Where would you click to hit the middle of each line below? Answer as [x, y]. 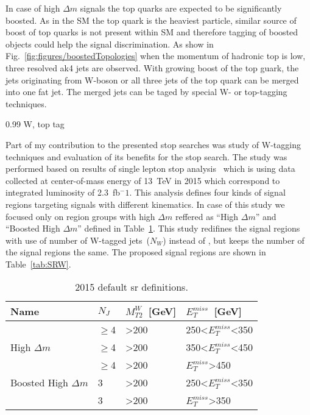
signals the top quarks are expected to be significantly [181, 8]
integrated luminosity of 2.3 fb [63, 192]
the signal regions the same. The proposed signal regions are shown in [136, 252]
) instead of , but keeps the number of [234, 240]
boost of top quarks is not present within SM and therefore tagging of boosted [152, 32]
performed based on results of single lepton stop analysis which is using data [150, 168]
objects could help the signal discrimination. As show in [110, 44]
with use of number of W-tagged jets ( [78, 240]
